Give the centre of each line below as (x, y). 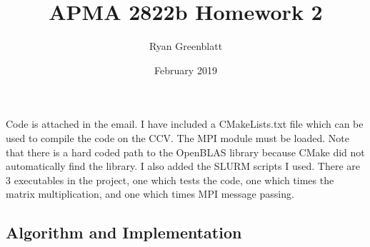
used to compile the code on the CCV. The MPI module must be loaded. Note (177, 137)
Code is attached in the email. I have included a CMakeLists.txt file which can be (185, 124)
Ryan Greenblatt (186, 46)
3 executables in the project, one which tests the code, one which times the (170, 180)
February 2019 (186, 70)
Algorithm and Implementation (124, 232)
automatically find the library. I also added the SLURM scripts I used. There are (183, 166)
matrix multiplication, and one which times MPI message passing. (150, 194)
